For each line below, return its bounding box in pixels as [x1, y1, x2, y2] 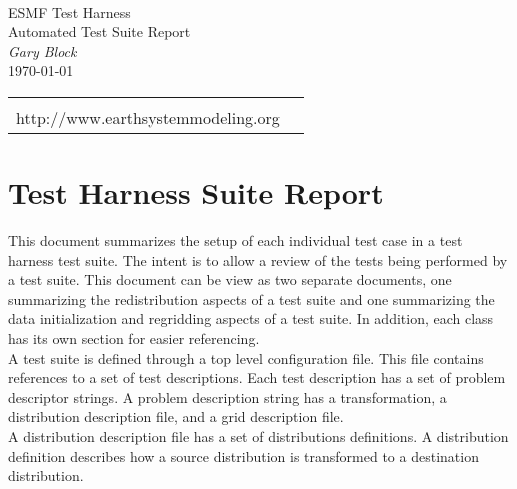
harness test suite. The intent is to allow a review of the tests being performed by [8, 249, 508, 270]
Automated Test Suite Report [8, 21, 191, 42]
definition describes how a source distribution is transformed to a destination [8, 445, 479, 466]
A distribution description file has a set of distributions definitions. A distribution [8, 426, 509, 447]
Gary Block [8, 40, 77, 61]
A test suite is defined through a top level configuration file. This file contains [8, 347, 484, 368]
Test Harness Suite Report [8, 172, 384, 213]
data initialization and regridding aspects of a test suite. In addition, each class [8, 308, 494, 329]
